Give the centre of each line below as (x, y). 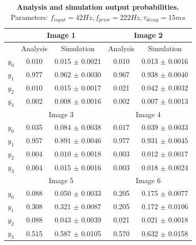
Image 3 (61, 114)
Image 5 (61, 180)
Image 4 (148, 114)
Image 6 (148, 180)
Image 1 (61, 35)
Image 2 (148, 35)
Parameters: (29, 17)
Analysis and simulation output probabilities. (98, 7)
